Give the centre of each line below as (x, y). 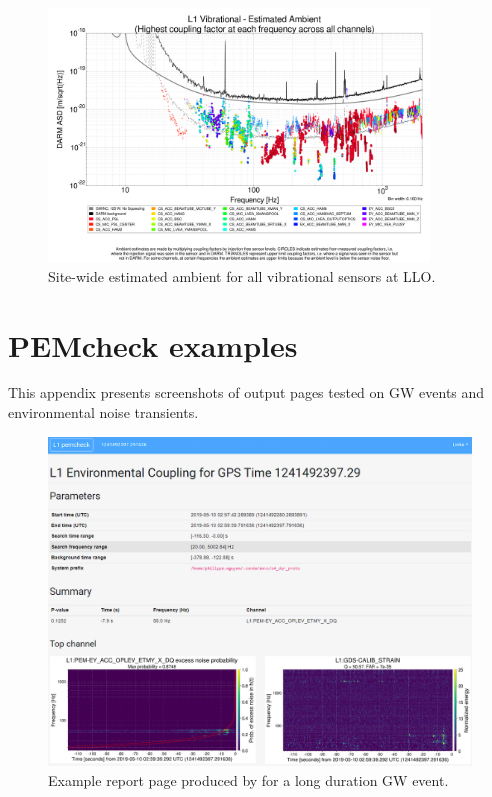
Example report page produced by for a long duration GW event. (248, 779)
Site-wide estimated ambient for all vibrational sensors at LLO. (242, 275)
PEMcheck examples (153, 344)
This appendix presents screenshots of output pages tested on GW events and (246, 392)
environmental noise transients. (103, 412)
